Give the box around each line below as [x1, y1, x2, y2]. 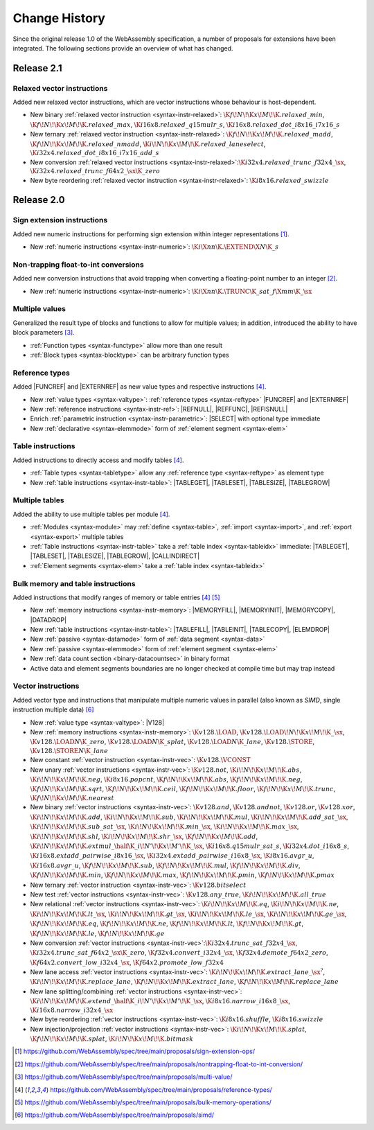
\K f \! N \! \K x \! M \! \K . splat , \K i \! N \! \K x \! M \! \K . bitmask [30, 1034, 194, 1043]
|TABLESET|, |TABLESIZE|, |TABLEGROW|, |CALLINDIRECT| [30, 551, 200, 560]
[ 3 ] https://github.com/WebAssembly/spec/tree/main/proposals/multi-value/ [15, 1072, 233, 1081]
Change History [12, 10, 105, 26]
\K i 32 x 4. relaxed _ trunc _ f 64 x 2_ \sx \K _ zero [30, 167, 161, 175]
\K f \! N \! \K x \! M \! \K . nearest [30, 794, 114, 802]
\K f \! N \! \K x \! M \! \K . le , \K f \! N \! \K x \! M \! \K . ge [30, 929, 165, 937]
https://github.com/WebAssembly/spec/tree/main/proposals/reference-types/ [49, 1085, 273, 1094]
